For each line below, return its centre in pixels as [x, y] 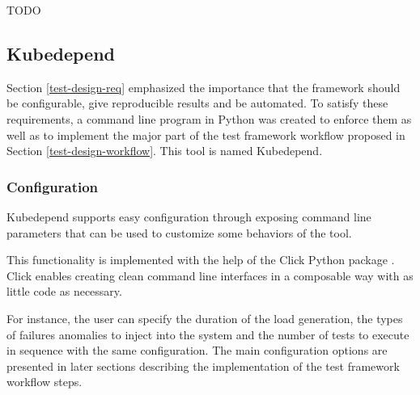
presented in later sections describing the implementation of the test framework [203, 366]
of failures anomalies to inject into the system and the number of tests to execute [208, 334]
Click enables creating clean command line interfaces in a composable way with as [210, 275]
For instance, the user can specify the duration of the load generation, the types [205, 318]
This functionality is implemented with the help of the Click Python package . [201, 260]
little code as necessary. [64, 291]
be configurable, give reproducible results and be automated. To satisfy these [197, 103]
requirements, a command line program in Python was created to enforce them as [209, 118]
